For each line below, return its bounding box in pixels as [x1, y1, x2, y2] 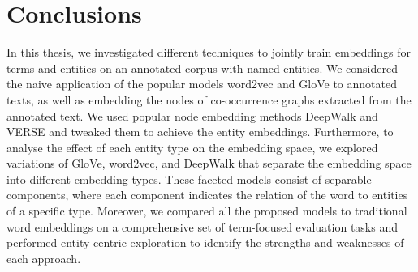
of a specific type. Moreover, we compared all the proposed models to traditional [6, 202, 407, 219]
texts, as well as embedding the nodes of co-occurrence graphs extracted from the [6, 91, 412, 108]
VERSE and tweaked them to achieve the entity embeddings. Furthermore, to [6, 123, 394, 140]
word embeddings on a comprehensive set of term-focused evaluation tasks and [6, 218, 398, 235]
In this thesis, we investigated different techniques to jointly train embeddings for [6, 44, 411, 61]
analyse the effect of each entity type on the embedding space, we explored [6, 138, 378, 155]
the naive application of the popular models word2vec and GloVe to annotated [6, 75, 397, 92]
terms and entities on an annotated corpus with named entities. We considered [6, 59, 398, 76]
